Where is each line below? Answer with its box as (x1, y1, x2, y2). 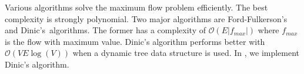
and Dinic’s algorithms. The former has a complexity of (5, 24, 206, 36)
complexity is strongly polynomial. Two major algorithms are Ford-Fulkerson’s (5, 12, 288, 24)
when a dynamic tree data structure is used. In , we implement (72, 47, 300, 59)
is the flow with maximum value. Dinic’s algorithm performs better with (5, 35, 265, 47)
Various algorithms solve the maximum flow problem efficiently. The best (5, 1, 268, 13)
